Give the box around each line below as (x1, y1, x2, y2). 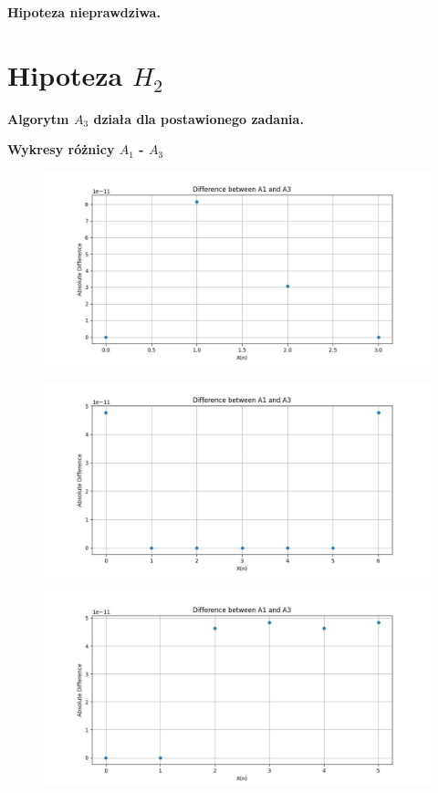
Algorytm (7, 109, 69, 128)
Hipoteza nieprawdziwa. (7, 3, 161, 21)
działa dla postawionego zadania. (93, 109, 304, 128)
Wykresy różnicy (7, 140, 115, 159)
